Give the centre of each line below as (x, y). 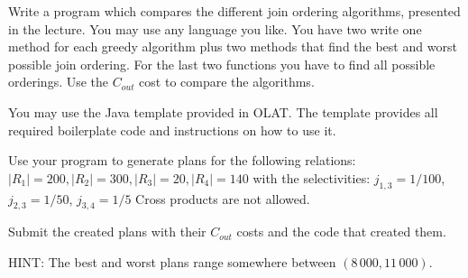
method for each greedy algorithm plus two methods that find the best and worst (233, 46)
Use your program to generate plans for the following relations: (182, 160)
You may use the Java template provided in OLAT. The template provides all (223, 111)
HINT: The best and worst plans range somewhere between (172, 261)
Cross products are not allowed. (223, 198)
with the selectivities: (312, 177)
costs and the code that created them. (341, 232)
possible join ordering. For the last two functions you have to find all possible (222, 64)
